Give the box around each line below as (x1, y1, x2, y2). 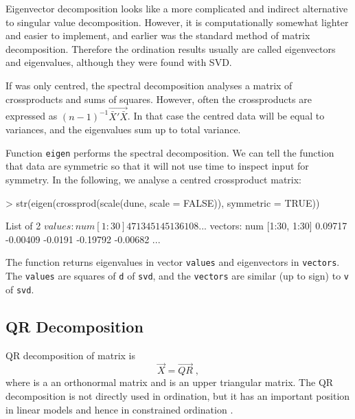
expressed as (5, 109, 58, 123)
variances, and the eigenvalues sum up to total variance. (5, 122, 241, 137)
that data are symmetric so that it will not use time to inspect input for (5, 159, 309, 173)
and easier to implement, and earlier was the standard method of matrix (5, 28, 310, 43)
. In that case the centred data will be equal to (127, 109, 325, 123)
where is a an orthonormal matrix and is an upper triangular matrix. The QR (5, 375, 334, 389)
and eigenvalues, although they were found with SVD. (5, 55, 232, 69)
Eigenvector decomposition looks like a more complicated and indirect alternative (5, 1, 348, 15)
